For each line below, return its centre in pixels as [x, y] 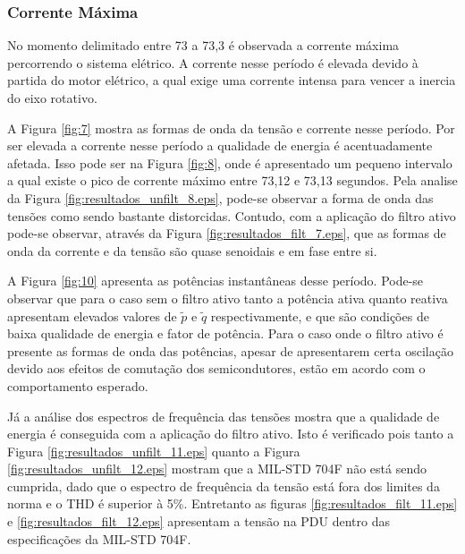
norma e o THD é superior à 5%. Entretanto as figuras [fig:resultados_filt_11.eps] [232, 503]
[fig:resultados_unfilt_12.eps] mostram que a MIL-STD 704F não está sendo [217, 469]
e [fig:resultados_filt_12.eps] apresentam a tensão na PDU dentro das [199, 521]
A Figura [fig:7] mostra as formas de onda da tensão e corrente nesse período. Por [231, 128]
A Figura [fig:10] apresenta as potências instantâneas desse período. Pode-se [216, 281]
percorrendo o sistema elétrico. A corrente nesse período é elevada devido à [213, 62]
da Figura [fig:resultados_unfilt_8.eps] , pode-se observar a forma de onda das [220, 197]
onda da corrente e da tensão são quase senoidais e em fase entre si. [192, 250]
